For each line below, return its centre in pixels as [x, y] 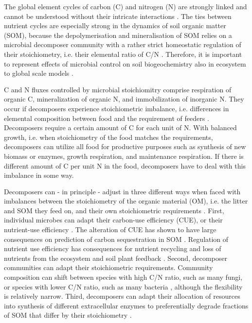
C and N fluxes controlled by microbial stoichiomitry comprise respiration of [118, 89]
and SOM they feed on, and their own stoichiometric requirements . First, [114, 210]
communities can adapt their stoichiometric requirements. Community [108, 267]
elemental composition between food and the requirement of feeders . [107, 118]
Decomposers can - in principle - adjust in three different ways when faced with [122, 191]
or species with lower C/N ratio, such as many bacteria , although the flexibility [123, 286]
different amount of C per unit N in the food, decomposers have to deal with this [125, 165]
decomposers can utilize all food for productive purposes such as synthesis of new [125, 146]
